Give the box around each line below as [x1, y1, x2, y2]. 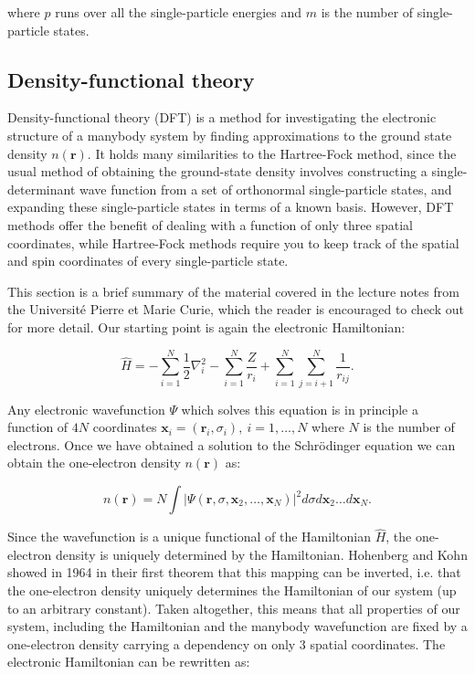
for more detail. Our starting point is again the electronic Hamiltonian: [7, 317, 406, 336]
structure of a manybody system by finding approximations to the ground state [7, 125, 452, 144]
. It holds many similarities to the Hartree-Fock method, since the [87, 143, 457, 163]
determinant [7, 179, 76, 198]
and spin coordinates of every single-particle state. [7, 251, 289, 270]
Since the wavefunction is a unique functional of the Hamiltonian [7, 527, 371, 546]
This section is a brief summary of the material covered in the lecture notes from [7, 281, 459, 300]
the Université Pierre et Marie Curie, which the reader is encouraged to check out [7, 300, 464, 319]
